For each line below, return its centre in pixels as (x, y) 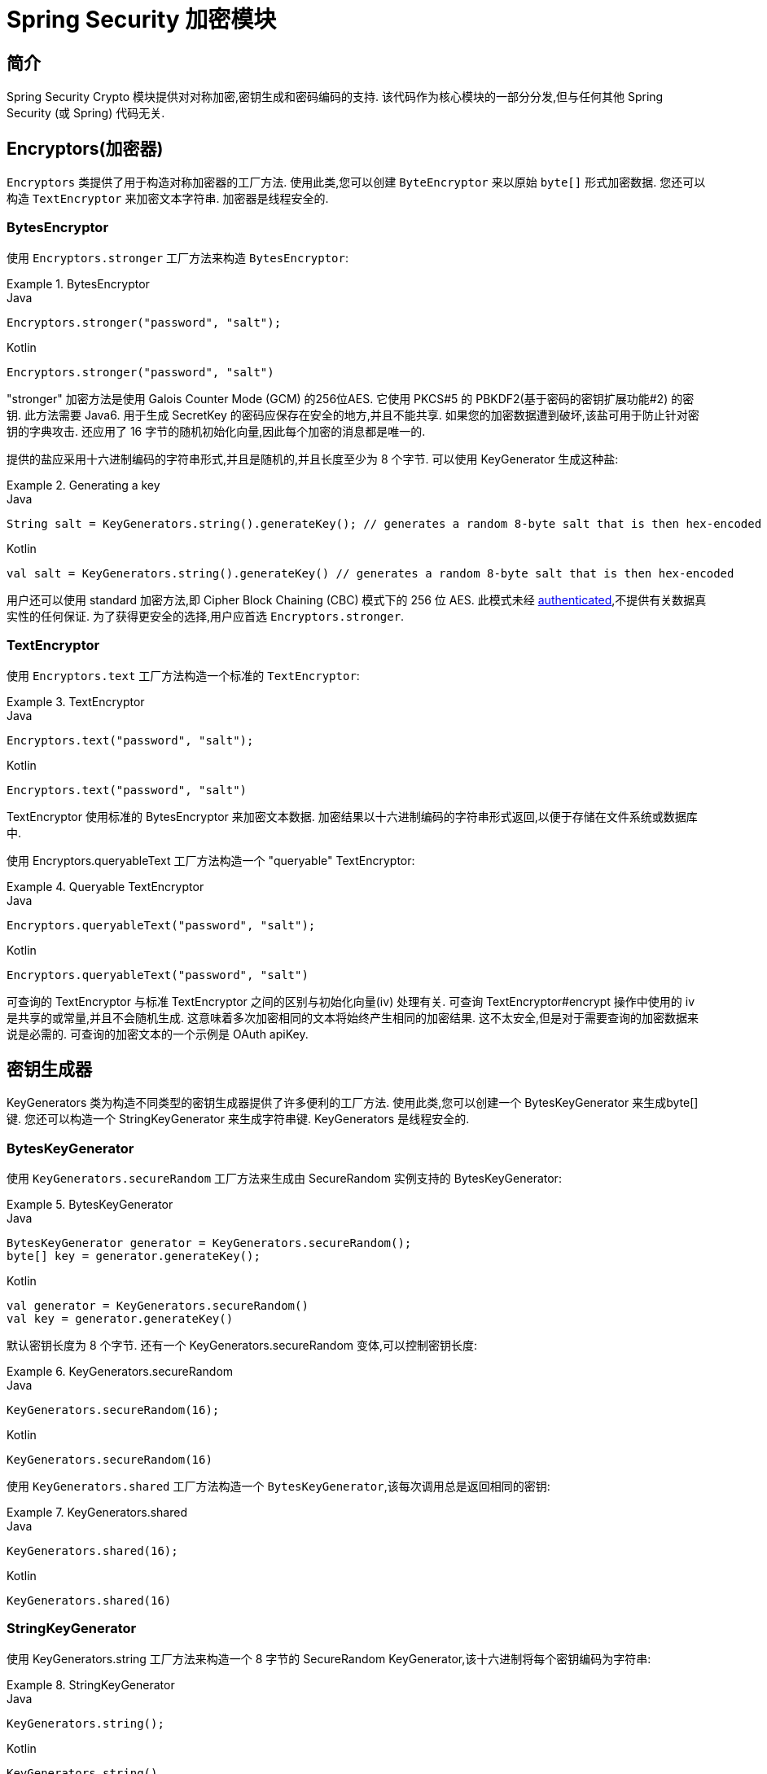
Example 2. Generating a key (83, 485)
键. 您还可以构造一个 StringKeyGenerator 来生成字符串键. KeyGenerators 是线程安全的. (238, 1119)
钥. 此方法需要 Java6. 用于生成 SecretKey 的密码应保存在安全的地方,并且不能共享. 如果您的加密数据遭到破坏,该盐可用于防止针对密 (353, 415)
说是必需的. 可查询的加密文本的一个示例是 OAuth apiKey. (158, 1034)
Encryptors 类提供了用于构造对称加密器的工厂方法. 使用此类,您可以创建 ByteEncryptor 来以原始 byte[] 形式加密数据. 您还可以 (356, 182)
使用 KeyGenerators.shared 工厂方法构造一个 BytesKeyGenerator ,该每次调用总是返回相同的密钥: (278, 1486)
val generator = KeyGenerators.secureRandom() (158, 1306)
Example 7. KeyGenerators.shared (97, 1513)
